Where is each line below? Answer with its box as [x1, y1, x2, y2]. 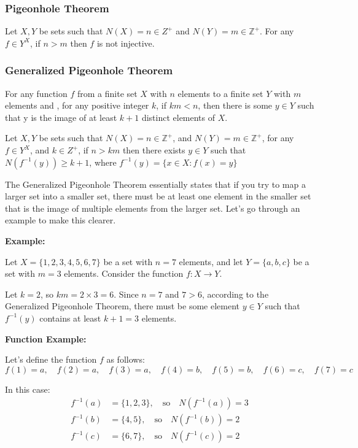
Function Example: [5, 332, 87, 345]
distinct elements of [141, 110, 216, 123]
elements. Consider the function [64, 267, 184, 280]
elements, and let [179, 255, 243, 268]
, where [89, 155, 117, 168]
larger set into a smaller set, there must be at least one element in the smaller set [5, 190, 311, 203]
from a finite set [77, 87, 138, 99]
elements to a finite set [177, 87, 263, 99]
